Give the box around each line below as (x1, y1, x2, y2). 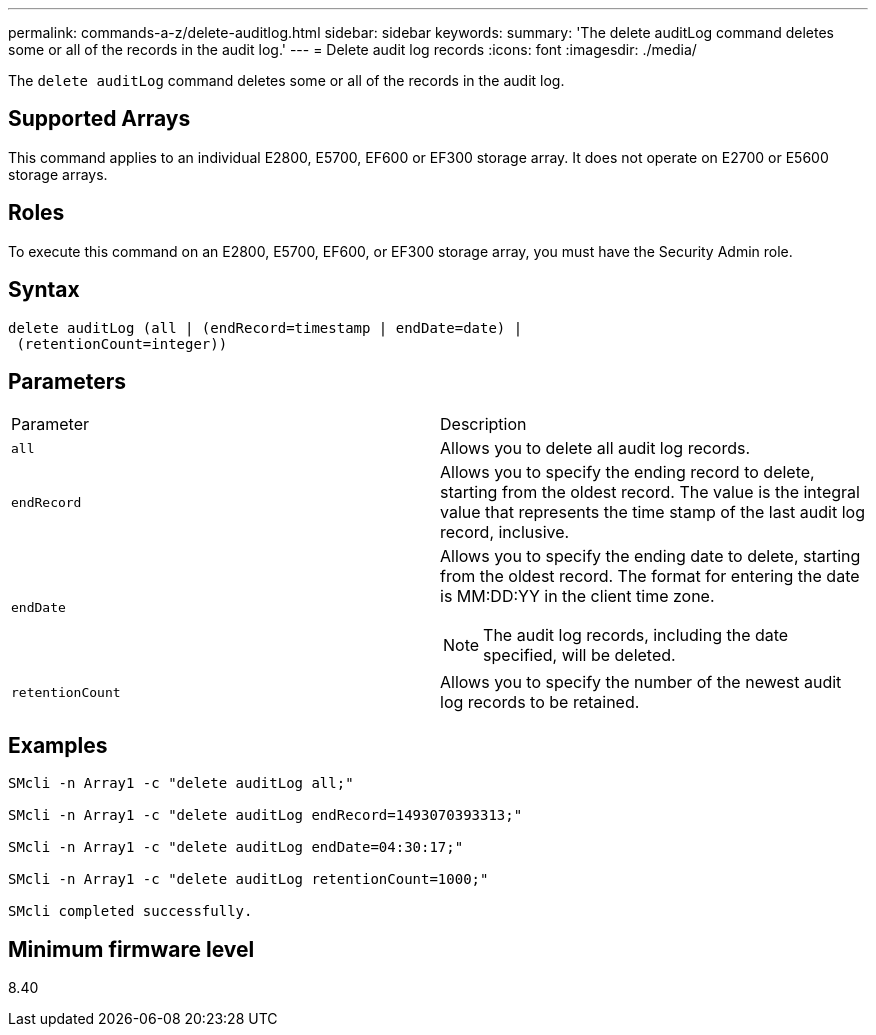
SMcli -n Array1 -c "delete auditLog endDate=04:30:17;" (8, 839, 464, 856)
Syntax (8, 277, 80, 303)
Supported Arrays (8, 106, 191, 132)
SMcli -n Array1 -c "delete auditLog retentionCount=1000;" (8, 871, 489, 888)
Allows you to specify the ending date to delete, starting (440, 546, 861, 567)
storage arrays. (8, 165, 108, 183)
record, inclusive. (440, 522, 570, 543)
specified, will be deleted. (483, 645, 676, 666)
